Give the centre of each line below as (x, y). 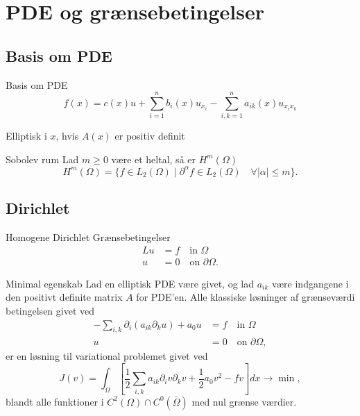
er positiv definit (150, 136)
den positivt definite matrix (64, 297)
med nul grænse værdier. (244, 401)
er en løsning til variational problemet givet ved (107, 356)
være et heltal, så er (154, 159)
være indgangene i (310, 283)
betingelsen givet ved (50, 311)
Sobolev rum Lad (42, 159)
